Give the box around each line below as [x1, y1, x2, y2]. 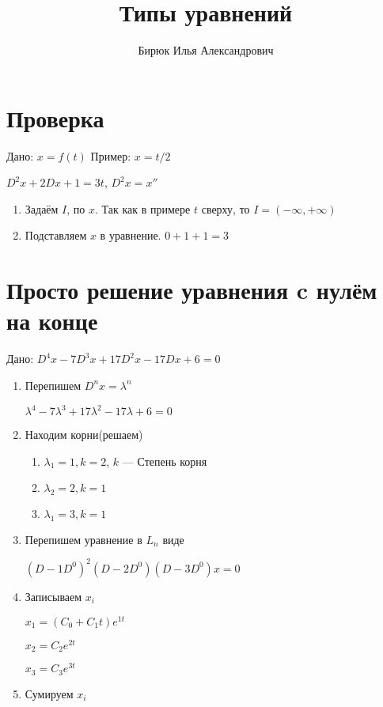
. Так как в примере [95, 200, 191, 217]
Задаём [25, 200, 59, 217]
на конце [6, 304, 98, 337]
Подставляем [25, 227, 87, 244]
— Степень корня [122, 452, 207, 469]
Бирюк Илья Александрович [138, 42, 274, 59]
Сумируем [25, 685, 74, 701]
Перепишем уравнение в [25, 531, 142, 547]
